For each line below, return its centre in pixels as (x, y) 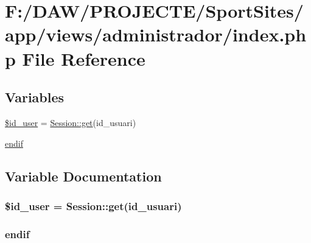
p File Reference (75, 58)
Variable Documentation (83, 176)
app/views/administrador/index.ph (156, 34)
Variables (35, 97)
